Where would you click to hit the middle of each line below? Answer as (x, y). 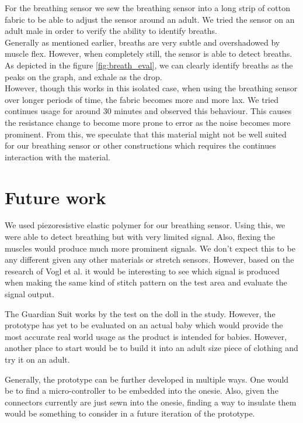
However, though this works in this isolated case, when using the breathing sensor (151, 88)
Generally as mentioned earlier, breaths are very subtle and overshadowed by (142, 42)
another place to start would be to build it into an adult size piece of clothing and (151, 348)
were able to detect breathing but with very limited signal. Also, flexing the (140, 237)
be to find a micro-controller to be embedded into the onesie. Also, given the (142, 391)
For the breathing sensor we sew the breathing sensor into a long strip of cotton (147, 8)
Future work (55, 197)
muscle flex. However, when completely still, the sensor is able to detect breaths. (149, 54)
